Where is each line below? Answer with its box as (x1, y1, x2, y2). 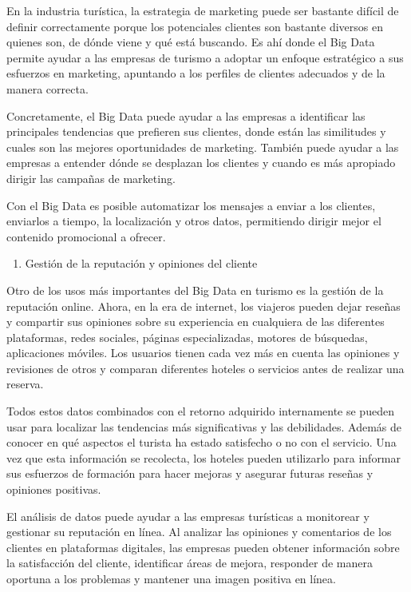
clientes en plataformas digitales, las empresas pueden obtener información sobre (6, 538, 400, 555)
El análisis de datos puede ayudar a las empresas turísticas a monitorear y (6, 507, 370, 524)
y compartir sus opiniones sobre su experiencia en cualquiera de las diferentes (6, 313, 385, 330)
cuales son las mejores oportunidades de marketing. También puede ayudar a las (6, 138, 399, 155)
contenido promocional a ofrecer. (6, 228, 166, 244)
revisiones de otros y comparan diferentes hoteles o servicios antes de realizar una (6, 360, 405, 376)
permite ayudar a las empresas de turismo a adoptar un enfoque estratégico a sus (6, 49, 404, 66)
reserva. (6, 375, 44, 392)
